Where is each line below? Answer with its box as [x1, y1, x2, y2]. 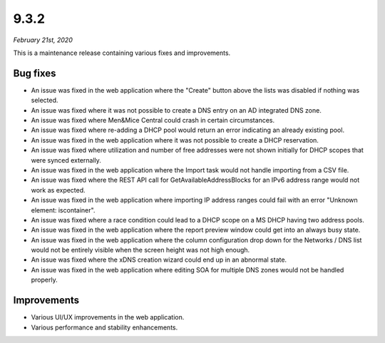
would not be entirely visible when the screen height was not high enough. [31, 246, 250, 255]
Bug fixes [13, 67, 56, 79]
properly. [31, 275, 58, 285]
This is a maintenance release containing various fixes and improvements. [13, 48, 231, 57]
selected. [31, 96, 58, 105]
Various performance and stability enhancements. [31, 323, 178, 332]
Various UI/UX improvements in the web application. [31, 313, 185, 322]
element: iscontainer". [31, 205, 96, 214]
